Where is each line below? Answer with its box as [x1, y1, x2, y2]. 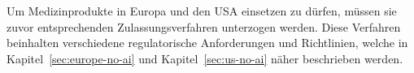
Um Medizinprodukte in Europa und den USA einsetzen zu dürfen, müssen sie [7, 2, 397, 19]
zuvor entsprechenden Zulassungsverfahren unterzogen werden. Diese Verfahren [7, 18, 401, 35]
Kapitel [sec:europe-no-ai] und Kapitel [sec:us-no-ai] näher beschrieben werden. [7, 49, 403, 67]
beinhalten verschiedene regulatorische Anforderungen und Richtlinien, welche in [7, 34, 408, 51]
